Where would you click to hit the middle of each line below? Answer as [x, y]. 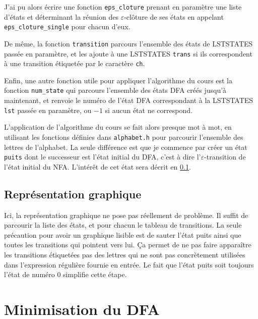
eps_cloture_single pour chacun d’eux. [67, 26]
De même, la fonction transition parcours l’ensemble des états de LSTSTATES [128, 43]
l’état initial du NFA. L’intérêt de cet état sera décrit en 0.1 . [98, 166]
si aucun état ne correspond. [149, 110]
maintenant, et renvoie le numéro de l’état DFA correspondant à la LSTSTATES [129, 100]
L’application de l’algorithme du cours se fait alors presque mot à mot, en [118, 127]
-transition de [225, 157]
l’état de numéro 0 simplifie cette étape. [66, 274]
